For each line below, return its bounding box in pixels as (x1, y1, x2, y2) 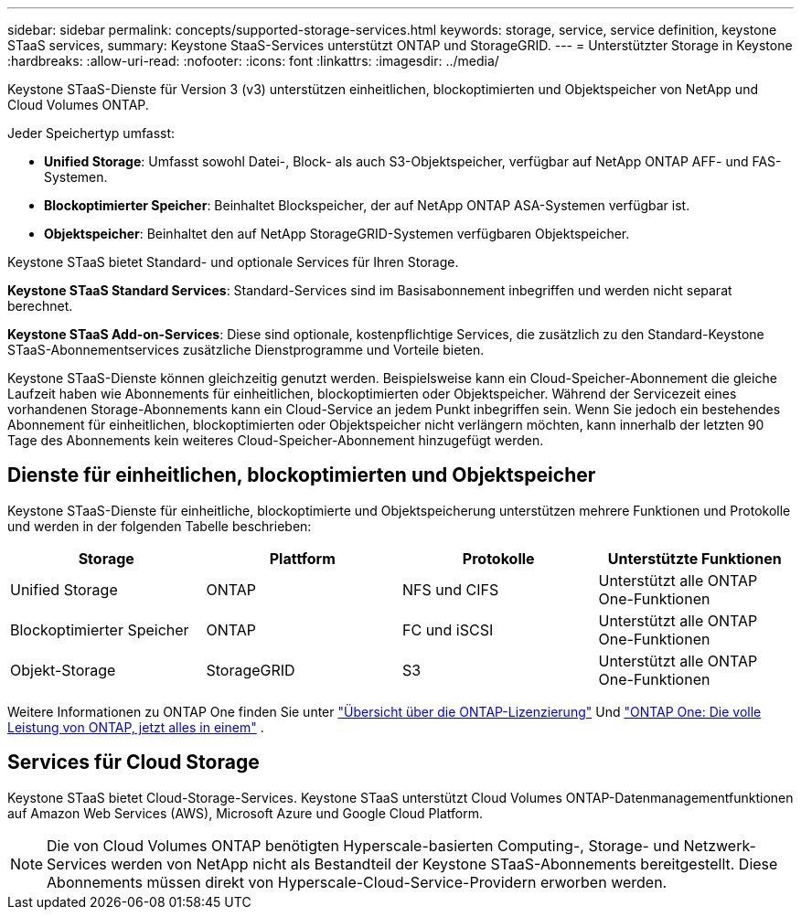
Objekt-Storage (10, 660, 116, 679)
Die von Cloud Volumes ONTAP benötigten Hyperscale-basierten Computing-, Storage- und (47, 836, 680, 855)
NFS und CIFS (402, 580, 499, 599)
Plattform (269, 549, 336, 568)
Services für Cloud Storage (7, 751, 260, 774)
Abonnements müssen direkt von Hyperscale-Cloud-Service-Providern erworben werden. (47, 872, 667, 891)
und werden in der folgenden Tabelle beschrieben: (7, 517, 312, 534)
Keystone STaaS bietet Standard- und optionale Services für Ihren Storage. (7, 254, 459, 270)
